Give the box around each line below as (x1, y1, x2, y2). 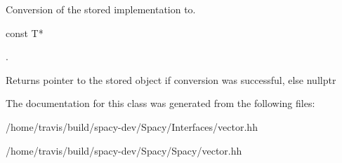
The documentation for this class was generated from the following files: (6, 96, 315, 111)
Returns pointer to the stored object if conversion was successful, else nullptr (6, 72, 336, 87)
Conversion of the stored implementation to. (6, 2, 196, 16)
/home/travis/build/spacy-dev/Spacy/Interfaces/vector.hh (6, 119, 258, 134)
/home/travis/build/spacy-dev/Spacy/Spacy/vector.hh (6, 143, 242, 157)
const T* (6, 25, 44, 40)
